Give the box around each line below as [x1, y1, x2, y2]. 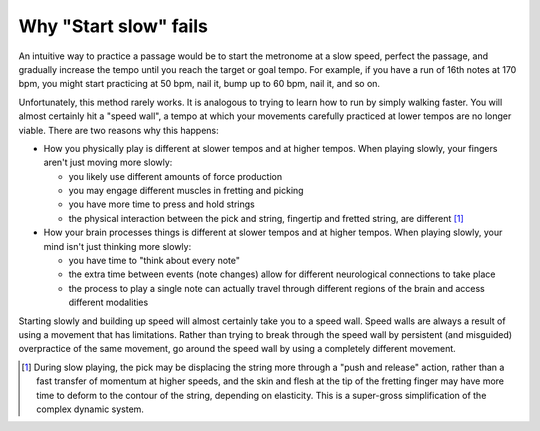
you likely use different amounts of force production [68, 170, 283, 182]
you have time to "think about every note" [68, 255, 240, 267]
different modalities [68, 296, 149, 309]
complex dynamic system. [36, 403, 145, 415]
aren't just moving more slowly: [43, 156, 173, 169]
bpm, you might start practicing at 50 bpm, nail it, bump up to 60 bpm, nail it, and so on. [18, 78, 380, 90]
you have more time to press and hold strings [68, 198, 255, 210]
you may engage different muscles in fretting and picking [68, 185, 304, 197]
